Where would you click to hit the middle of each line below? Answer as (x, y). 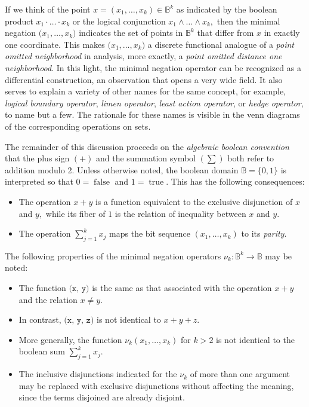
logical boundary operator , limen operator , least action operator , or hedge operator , (154, 102)
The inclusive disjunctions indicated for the (98, 374)
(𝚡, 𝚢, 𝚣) (79, 321)
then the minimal (248, 21)
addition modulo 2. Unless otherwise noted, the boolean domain (122, 169)
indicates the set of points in (131, 33)
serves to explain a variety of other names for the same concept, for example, (146, 91)
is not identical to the (255, 339)
